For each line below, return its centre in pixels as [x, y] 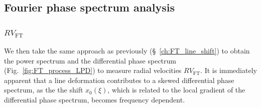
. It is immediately [229, 70]
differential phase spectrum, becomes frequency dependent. [95, 99]
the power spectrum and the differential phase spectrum [90, 60]
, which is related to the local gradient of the [176, 90]
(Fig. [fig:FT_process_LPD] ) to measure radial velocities [93, 70]
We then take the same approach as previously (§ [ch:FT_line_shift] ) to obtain [127, 50]
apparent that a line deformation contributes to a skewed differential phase [119, 80]
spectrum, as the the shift [44, 90]
